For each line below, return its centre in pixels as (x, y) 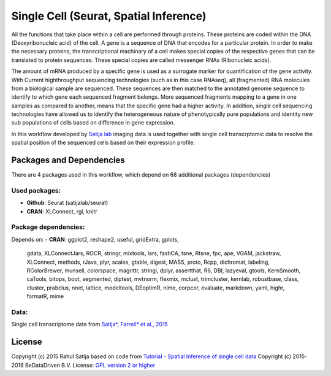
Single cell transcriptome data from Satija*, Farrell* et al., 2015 (89, 324)
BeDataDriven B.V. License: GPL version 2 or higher (90, 365)
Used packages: (36, 190)
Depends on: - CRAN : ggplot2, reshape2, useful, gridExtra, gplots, (95, 239)
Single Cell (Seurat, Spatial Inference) (109, 16)
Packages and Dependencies (68, 160)
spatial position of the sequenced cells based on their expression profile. (103, 143)
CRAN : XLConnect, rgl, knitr (62, 211)
